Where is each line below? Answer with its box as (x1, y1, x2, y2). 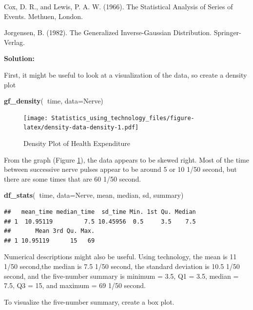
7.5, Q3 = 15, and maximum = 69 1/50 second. (4, 280, 146, 290)
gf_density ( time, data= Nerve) (4, 96, 103, 106)
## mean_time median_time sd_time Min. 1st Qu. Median (4, 208, 196, 216)
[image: (23, 114, 48, 122)
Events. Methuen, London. (4, 11, 83, 21)
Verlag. (4, 37, 25, 47)
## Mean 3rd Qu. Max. (4, 227, 95, 235)
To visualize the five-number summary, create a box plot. (4, 296, 175, 307)
